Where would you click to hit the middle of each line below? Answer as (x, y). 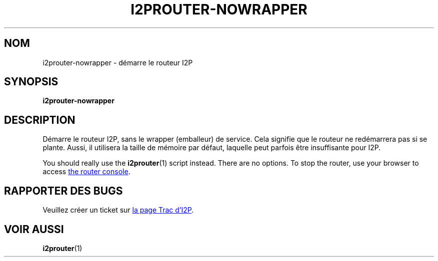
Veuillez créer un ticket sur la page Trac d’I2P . (118, 210)
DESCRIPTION (40, 120)
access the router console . (86, 172)
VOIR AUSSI (34, 229)
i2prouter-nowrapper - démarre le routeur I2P (118, 62)
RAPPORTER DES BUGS (63, 191)
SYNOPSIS (31, 82)
